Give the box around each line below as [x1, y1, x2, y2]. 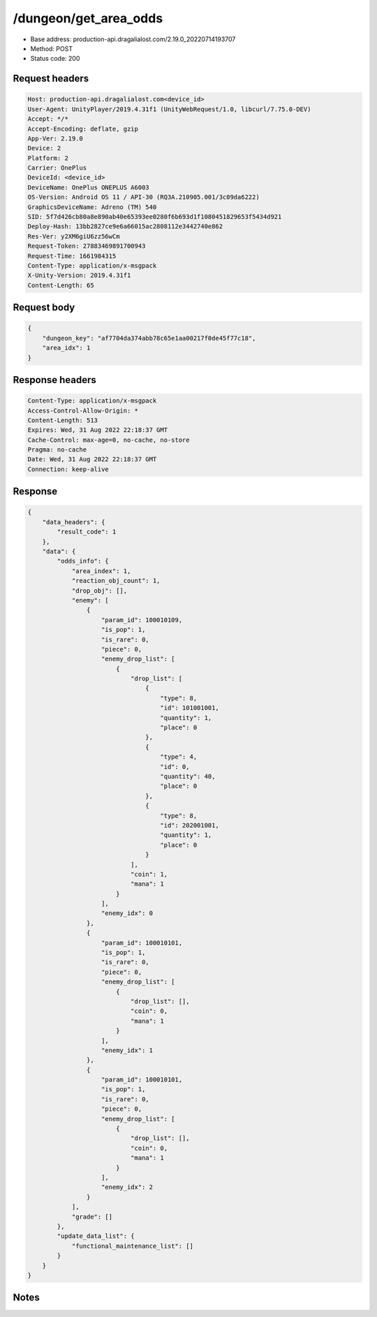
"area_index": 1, [71, 567, 131, 575]
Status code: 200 [30, 55, 80, 63]
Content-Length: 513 [27, 416, 98, 424]
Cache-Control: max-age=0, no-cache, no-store [27, 436, 190, 444]
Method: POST [30, 44, 73, 52]
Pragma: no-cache [27, 446, 87, 454]
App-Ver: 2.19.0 [27, 134, 84, 143]
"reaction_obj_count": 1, [71, 577, 161, 585]
